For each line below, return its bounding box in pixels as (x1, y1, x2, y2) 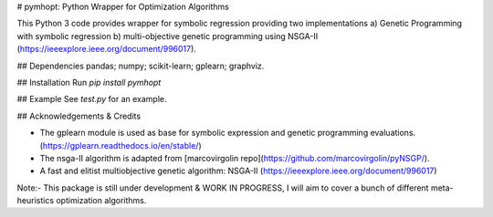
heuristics (16, 195, 55, 206)
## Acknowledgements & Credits (16, 110, 142, 121)
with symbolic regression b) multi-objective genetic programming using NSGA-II (16, 30, 319, 41)
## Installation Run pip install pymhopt (16, 77, 162, 88)
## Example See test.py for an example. (16, 94, 168, 105)
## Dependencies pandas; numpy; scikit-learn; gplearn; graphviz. (16, 60, 265, 71)
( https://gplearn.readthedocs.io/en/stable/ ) (39, 139, 203, 150)
